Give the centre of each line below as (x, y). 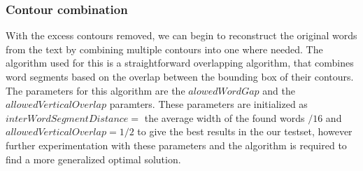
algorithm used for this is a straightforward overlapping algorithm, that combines (180, 63)
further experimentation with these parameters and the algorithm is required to (176, 145)
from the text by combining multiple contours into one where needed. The (164, 49)
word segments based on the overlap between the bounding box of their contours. (180, 76)
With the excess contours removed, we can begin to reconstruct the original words (181, 35)
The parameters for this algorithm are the (95, 90)
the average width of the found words (225, 117)
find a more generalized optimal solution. (93, 159)
